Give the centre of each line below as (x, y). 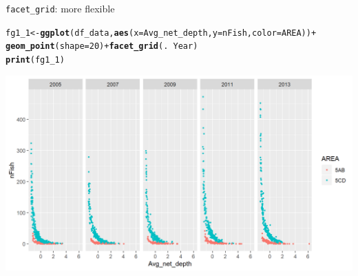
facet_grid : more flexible (60, 8)
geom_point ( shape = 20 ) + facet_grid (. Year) (102, 46)
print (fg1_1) (35, 60)
